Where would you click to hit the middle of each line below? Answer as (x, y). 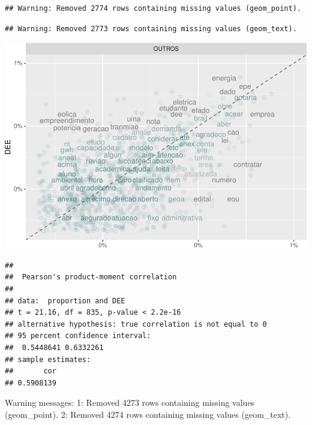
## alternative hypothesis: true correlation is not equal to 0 (136, 324)
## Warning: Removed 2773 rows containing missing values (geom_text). (151, 28)
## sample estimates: (48, 359)
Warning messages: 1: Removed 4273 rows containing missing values (130, 403)
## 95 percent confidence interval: (78, 336)
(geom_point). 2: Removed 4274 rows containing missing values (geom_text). (148, 414)
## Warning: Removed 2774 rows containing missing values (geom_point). (153, 8)
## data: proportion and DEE (65, 301)
